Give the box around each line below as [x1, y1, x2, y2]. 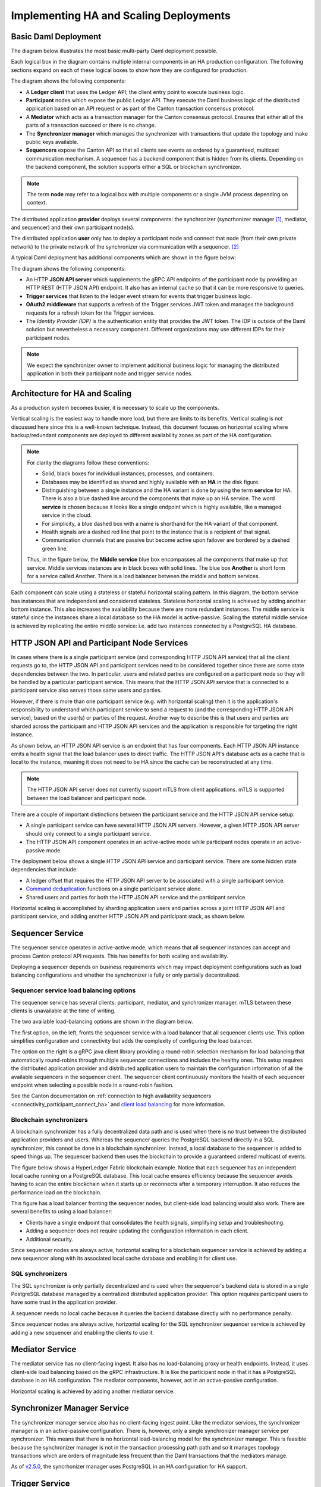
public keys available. [26, 138, 78, 145]
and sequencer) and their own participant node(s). [11, 224, 135, 231]
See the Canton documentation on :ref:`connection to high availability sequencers [11, 1092, 212, 1100]
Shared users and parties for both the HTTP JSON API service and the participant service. [26, 893, 247, 901]
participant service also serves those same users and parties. [11, 687, 162, 694]
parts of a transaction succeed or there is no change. [26, 122, 156, 129]
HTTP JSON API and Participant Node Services [11, 638, 188, 648]
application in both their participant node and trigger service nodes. [27, 369, 193, 377]
